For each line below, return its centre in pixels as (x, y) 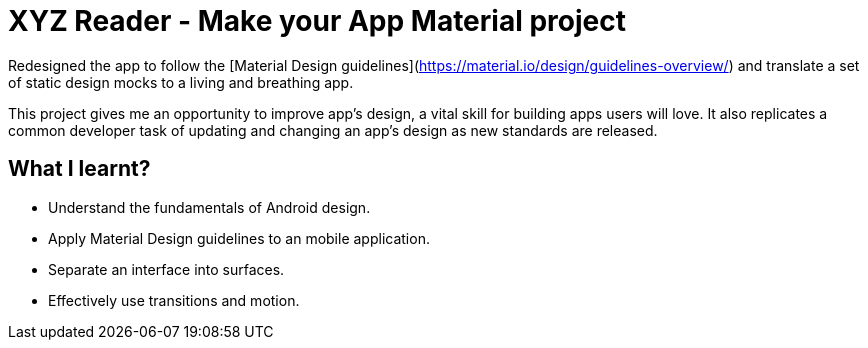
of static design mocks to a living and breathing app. (181, 82)
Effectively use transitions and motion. (174, 300)
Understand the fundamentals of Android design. (209, 207)
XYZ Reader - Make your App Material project (317, 21)
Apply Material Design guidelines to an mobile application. (239, 238)
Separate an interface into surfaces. (166, 269)
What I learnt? (79, 169)
